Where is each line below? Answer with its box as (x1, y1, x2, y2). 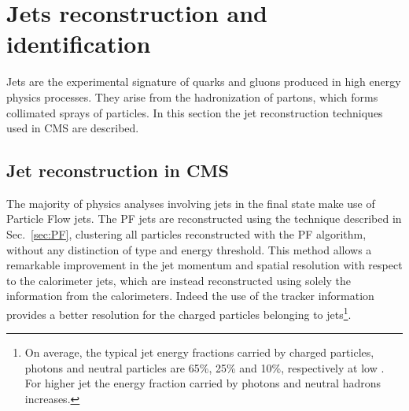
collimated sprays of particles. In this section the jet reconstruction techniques (6, 104, 383, 120)
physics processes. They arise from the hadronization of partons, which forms (6, 88, 378, 105)
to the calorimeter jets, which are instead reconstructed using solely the (6, 272, 352, 288)
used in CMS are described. (6, 120, 139, 136)
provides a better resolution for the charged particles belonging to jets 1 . (6, 304, 352, 322)
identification (6, 28, 151, 60)
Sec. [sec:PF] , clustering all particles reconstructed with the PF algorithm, (6, 226, 367, 243)
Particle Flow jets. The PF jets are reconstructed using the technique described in (6, 210, 402, 227)
